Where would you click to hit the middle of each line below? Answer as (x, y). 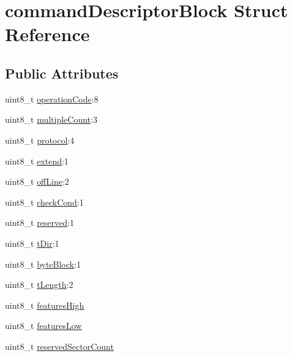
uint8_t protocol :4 (40, 140)
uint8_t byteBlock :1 (43, 264)
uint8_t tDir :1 (32, 243)
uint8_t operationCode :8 (52, 99)
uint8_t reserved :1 (39, 222)
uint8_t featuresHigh (45, 305)
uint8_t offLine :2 (37, 181)
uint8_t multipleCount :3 (51, 119)
